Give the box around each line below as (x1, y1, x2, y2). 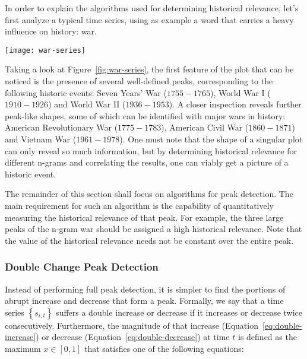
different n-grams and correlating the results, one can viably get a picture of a (5, 156, 289, 169)
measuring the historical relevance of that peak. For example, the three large (5, 211, 284, 223)
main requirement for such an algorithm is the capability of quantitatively (5, 199, 274, 211)
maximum (5, 342, 41, 354)
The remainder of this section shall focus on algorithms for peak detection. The (5, 188, 293, 200)
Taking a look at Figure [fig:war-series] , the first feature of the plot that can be (5, 63, 294, 75)
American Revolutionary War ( (5, 121, 118, 134)
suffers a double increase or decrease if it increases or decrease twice (56, 306, 302, 318)
